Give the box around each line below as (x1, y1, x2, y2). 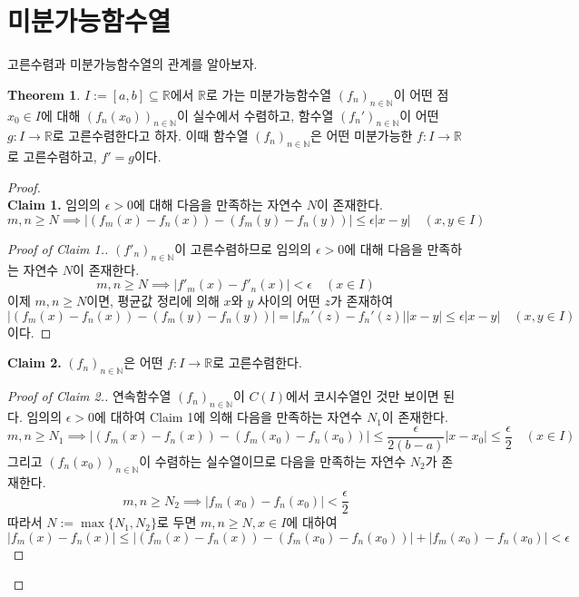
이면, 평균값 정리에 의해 (86, 291, 220, 310)
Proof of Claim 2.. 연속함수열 (7, 387, 172, 406)
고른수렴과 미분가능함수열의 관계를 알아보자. (7, 54, 258, 73)
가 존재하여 (329, 291, 394, 310)
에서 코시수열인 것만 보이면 (286, 387, 439, 406)
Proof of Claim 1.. (7, 239, 109, 258)
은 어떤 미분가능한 (310, 126, 413, 145)
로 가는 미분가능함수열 (206, 84, 332, 103)
